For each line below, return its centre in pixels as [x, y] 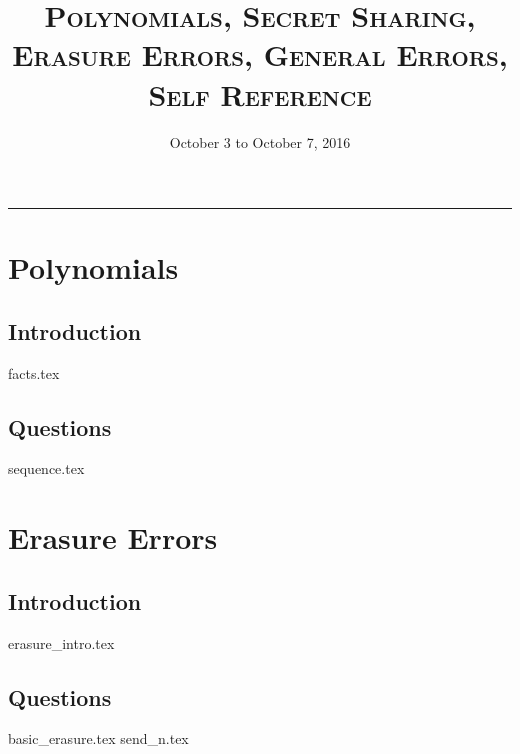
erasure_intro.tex [61, 642]
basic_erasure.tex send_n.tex [98, 738]
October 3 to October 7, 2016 [260, 141]
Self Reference [260, 93]
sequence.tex [46, 468]
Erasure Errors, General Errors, [260, 54]
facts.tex [34, 372]
